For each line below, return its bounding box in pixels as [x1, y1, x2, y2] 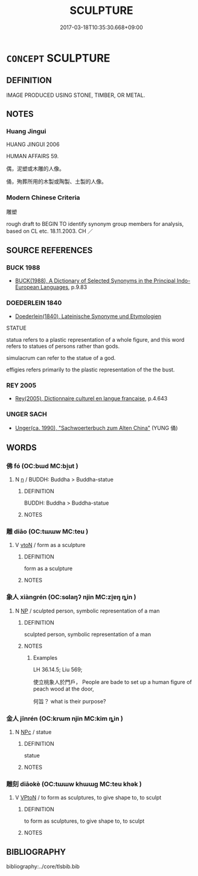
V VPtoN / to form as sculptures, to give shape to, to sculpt [14, 794, 162, 801]
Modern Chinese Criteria [6, 193, 80, 202]
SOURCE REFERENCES [6, 245, 93, 256]
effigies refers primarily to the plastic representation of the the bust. [6, 366, 175, 373]
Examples [33, 654, 58, 661]
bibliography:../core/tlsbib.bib [6, 863, 80, 870]
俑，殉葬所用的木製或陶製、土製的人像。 [6, 178, 107, 185]
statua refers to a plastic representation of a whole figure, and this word [6, 336, 185, 343]
